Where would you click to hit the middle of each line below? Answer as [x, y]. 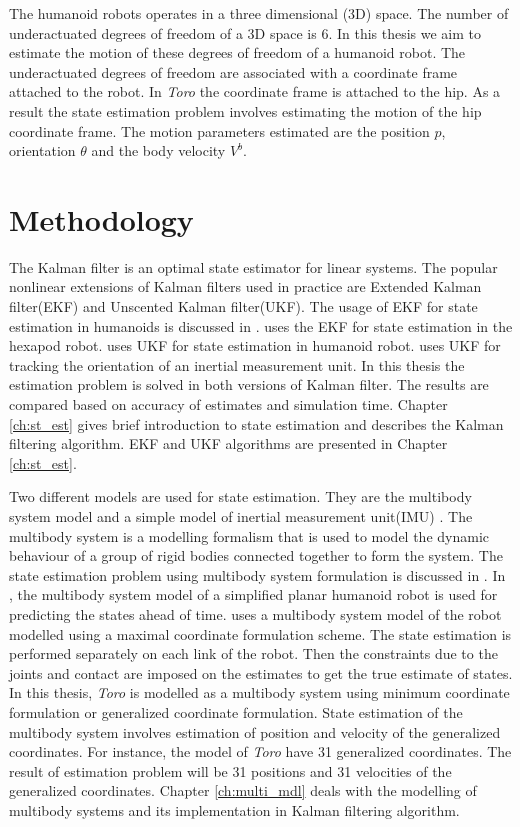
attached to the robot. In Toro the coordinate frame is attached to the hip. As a [255, 91]
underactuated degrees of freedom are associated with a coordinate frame [233, 71]
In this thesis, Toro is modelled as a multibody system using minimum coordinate [259, 692]
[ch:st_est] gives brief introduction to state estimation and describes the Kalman [256, 423]
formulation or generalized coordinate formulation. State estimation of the [236, 711]
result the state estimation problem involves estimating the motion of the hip [245, 110]
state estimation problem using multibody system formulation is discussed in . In [257, 574]
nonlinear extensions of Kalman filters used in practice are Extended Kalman [245, 286]
